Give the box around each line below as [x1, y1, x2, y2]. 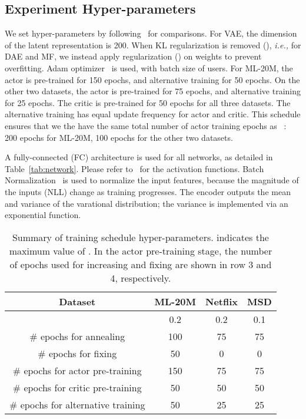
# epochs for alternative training [9, 397, 145, 411]
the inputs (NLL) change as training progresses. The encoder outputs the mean [5, 185, 291, 197]
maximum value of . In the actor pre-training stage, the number [9, 243, 272, 258]
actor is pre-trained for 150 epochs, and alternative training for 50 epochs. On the [5, 73, 300, 85]
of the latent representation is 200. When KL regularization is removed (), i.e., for [5, 38, 301, 51]
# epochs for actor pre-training [12, 363, 142, 377]
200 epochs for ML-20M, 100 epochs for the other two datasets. [5, 131, 233, 143]
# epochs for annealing [29, 329, 125, 343]
